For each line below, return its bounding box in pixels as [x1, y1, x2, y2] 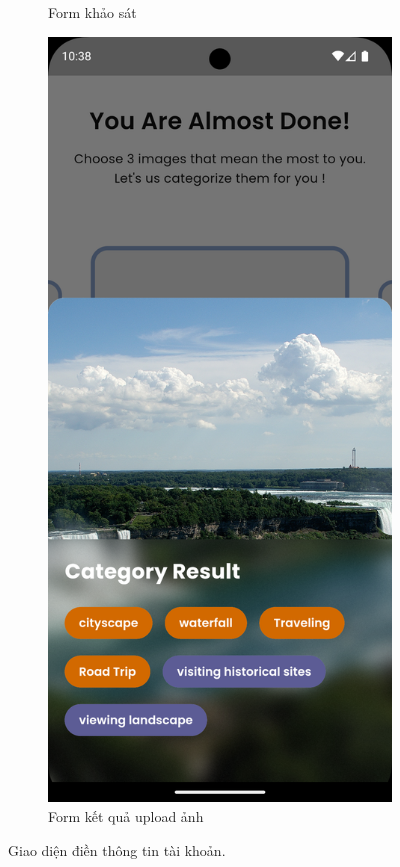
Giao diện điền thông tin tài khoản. [8, 839, 226, 860]
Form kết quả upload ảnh [48, 805, 204, 826]
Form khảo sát [48, 2, 137, 22]
